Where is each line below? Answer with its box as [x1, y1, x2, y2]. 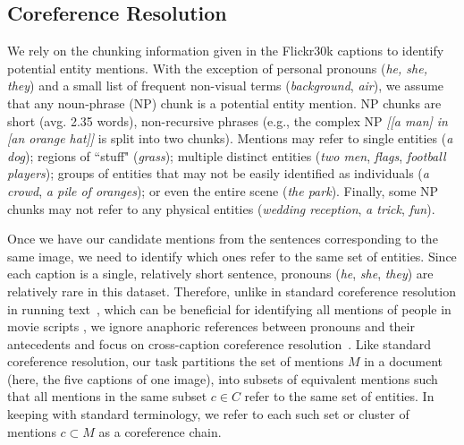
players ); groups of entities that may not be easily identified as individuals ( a [7, 164, 429, 183]
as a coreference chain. [98, 422, 222, 441]
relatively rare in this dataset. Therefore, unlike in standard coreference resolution [7, 281, 456, 300]
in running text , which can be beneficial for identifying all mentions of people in [7, 299, 451, 318]
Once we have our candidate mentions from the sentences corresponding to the [7, 229, 438, 248]
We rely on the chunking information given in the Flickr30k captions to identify [7, 41, 444, 60]
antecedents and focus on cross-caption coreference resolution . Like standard [7, 334, 432, 353]
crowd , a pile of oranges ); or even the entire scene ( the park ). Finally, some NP [7, 181, 439, 200]
